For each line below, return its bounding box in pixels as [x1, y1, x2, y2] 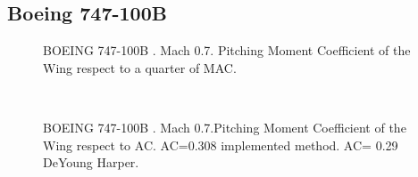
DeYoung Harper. [43, 153, 139, 172]
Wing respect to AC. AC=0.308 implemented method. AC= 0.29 [43, 135, 398, 154]
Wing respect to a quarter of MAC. [43, 58, 237, 76]
